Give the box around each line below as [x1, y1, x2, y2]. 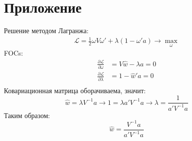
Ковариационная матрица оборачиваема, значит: [4, 85, 146, 95]
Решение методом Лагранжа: [4, 25, 89, 36]
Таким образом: [4, 110, 50, 120]
